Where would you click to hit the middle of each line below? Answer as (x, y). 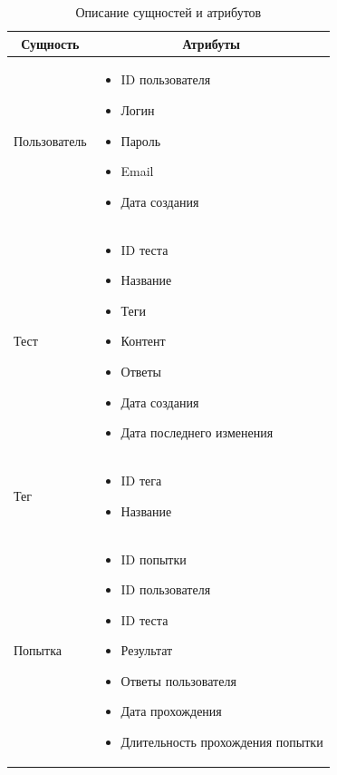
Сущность (50, 43)
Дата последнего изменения (197, 432)
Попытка (38, 650)
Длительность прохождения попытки (222, 742)
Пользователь (50, 140)
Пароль (141, 140)
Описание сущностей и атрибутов (168, 12)
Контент (143, 341)
